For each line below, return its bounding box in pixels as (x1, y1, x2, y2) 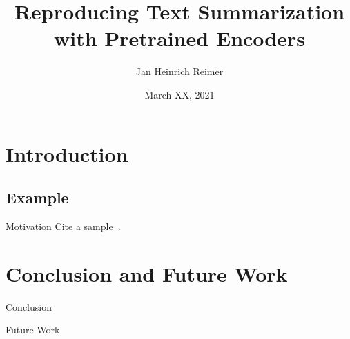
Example (6, 187, 69, 208)
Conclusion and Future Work (6, 259, 288, 287)
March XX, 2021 (144, 87, 215, 101)
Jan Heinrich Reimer (135, 64, 224, 79)
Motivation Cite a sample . (6, 218, 121, 233)
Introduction (6, 139, 128, 167)
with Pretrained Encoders (53, 24, 305, 52)
